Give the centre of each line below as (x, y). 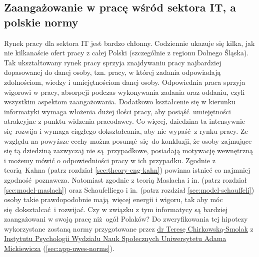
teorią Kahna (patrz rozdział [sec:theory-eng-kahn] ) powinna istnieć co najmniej (127, 170)
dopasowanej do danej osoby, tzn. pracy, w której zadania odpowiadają (112, 72)
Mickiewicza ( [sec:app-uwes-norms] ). (59, 248)
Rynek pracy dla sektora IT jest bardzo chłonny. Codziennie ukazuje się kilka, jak (129, 43)
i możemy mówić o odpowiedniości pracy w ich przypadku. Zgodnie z (110, 160)
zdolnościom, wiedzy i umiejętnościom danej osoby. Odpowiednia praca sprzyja (125, 82)
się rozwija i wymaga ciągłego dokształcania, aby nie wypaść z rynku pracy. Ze (126, 130)
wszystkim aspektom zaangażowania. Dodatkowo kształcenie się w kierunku (120, 102)
